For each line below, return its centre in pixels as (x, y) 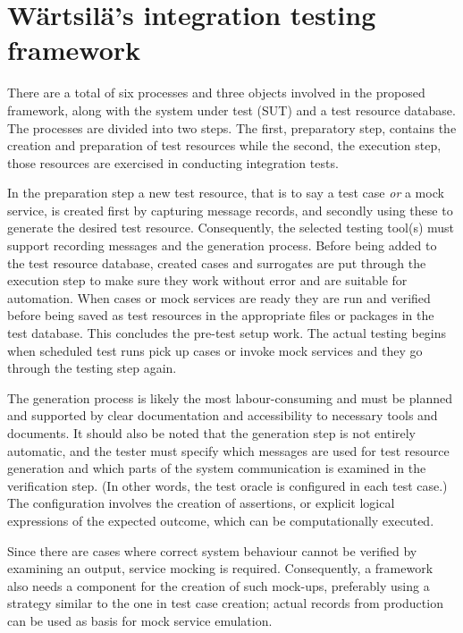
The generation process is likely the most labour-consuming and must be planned (230, 397)
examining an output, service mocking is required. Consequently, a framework (220, 568)
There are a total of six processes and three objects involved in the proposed (216, 93)
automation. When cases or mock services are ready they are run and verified (219, 297)
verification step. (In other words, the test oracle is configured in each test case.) (227, 485)
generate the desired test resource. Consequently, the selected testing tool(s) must (231, 228)
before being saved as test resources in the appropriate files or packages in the (221, 315)
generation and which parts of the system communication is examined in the (217, 468)
